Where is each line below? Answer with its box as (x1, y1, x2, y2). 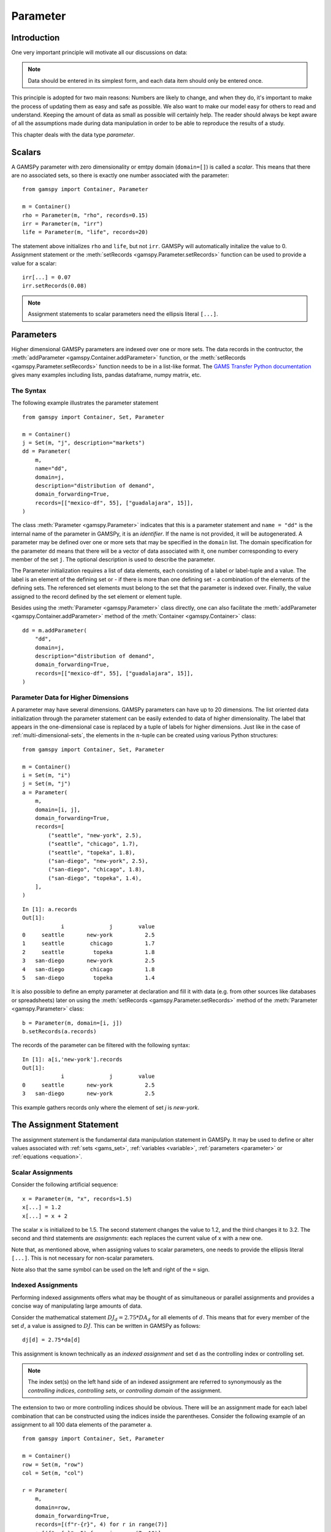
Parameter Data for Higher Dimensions (11, 693, 129, 702)
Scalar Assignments (11, 1168, 73, 1177)
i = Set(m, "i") (22, 772, 71, 778)
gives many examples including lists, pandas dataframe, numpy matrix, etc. (11, 371, 202, 379)
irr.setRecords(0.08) (22, 283, 87, 289)
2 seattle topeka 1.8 (22, 949, 155, 955)
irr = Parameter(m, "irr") (22, 221, 104, 227)
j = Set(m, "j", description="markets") (22, 439, 145, 446)
